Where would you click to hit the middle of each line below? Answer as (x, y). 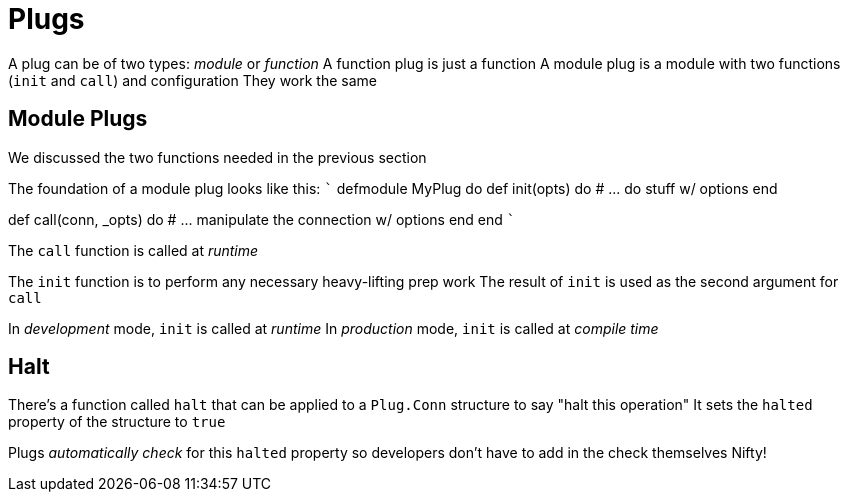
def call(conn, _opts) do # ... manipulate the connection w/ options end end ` (262, 219)
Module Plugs (78, 119)
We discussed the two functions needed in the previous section (217, 157)
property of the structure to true (117, 422)
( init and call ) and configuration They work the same (192, 80)
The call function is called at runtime (133, 250)
